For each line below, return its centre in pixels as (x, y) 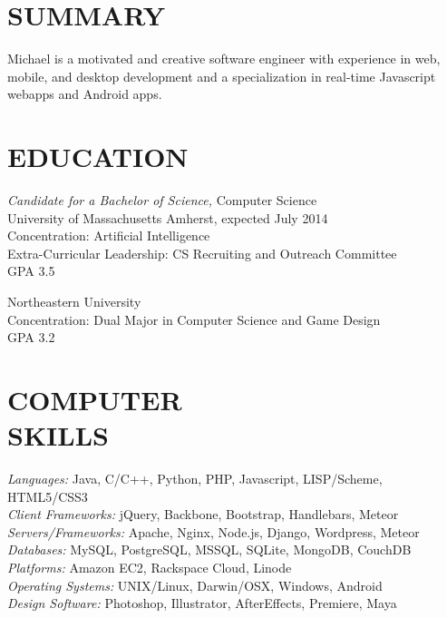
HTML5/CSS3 (48, 496)
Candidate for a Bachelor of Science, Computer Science (162, 200)
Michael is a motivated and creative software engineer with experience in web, (224, 59)
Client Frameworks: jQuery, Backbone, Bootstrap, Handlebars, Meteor (203, 514)
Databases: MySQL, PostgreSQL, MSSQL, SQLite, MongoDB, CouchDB (209, 549)
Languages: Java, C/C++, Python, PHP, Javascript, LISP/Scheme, (195, 479)
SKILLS (58, 435)
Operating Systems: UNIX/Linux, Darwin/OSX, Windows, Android (195, 585)
